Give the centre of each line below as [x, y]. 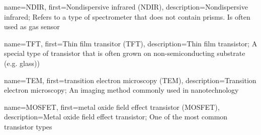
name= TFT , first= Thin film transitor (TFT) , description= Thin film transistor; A [131, 43]
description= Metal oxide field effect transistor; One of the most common [116, 117]
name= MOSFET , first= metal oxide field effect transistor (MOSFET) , [112, 107]
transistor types [28, 126]
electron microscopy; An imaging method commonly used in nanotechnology [121, 90]
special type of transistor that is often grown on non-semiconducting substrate [125, 53]
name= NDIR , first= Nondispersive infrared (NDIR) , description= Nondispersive [126, 7]
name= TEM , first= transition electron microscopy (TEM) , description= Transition [130, 80]
